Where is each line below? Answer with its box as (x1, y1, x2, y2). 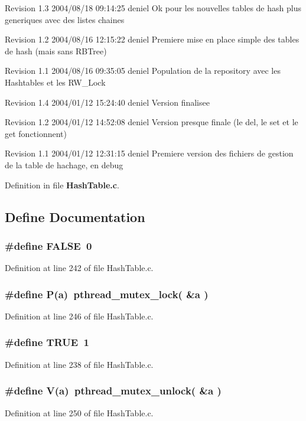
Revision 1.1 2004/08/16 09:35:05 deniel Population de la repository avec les (5, 64, 281, 77)
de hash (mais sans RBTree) (5, 44, 107, 57)
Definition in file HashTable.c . (5, 178, 119, 191)
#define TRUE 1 (5, 335, 89, 350)
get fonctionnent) (5, 127, 67, 139)
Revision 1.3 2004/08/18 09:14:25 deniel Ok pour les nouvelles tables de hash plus (5, 2, 301, 14)
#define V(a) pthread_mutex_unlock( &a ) (5, 383, 222, 398)
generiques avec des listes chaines (5, 13, 125, 25)
